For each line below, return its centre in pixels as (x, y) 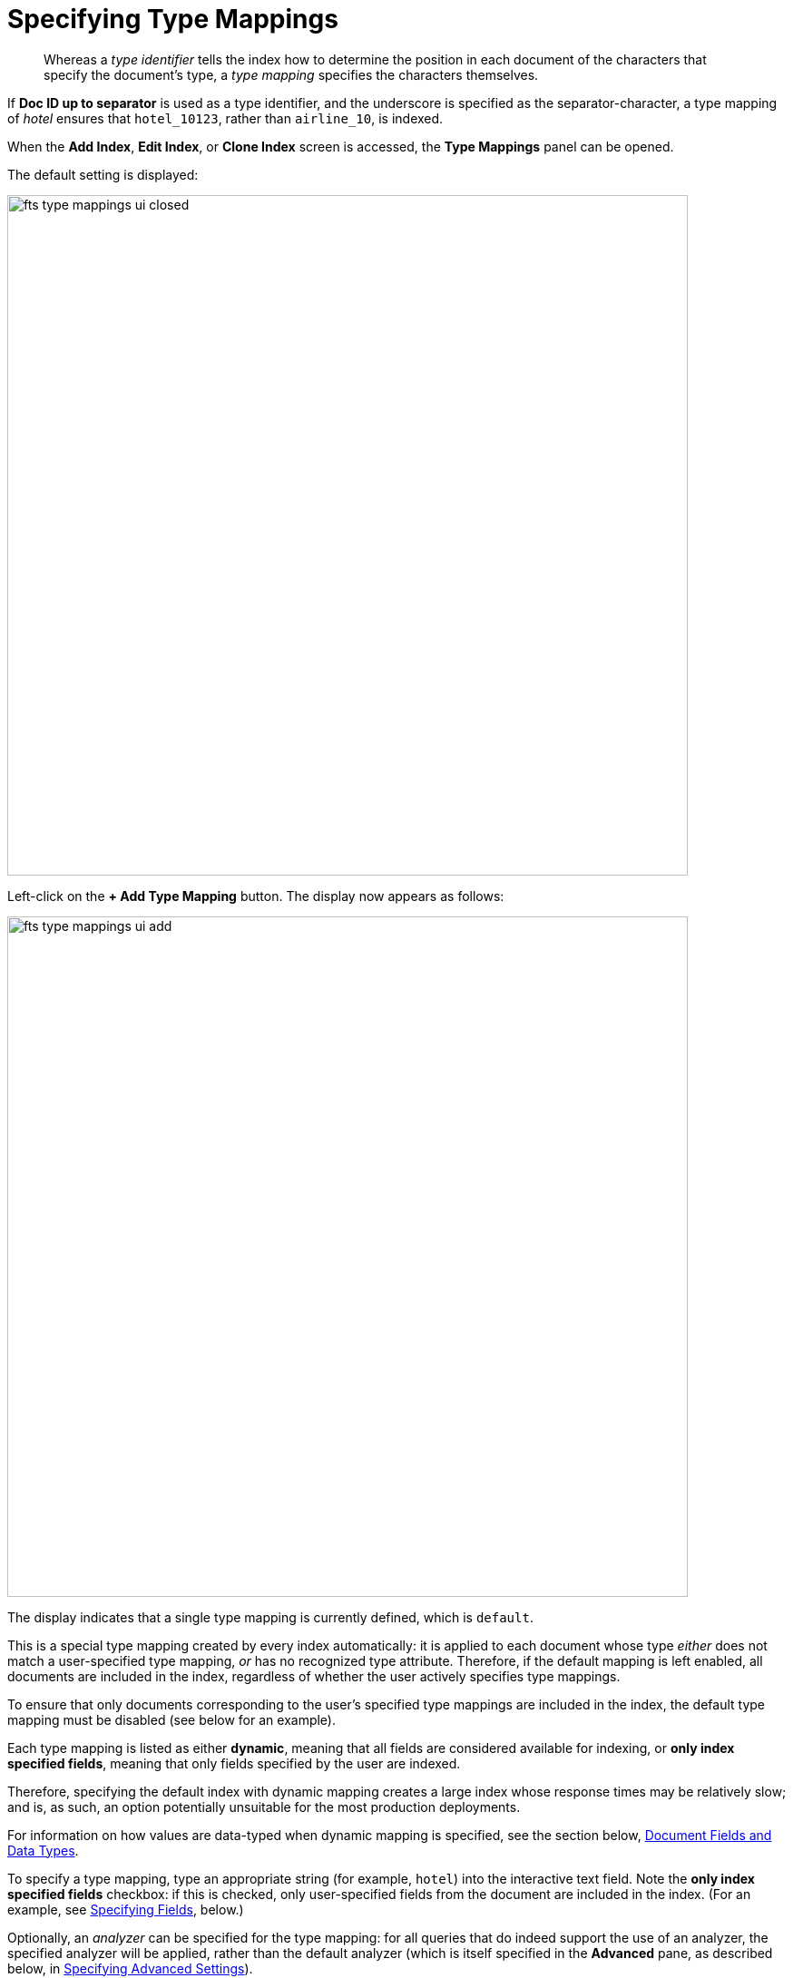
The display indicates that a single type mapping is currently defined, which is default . (270, 1617)
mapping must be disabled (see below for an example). (172, 1719)
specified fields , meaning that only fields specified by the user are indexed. (234, 1763)
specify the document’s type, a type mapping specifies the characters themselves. (291, 74)
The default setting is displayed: (103, 174)
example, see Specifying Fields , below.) (126, 1909)
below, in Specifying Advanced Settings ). (130, 1968)
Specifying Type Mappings (173, 19)
